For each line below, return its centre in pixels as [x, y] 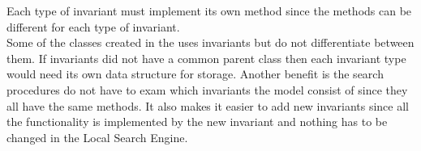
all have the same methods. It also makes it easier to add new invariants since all [208, 105]
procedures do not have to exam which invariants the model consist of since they [207, 89]
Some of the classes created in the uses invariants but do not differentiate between [210, 42]
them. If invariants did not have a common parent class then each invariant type [206, 58]
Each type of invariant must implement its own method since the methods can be [209, 10]
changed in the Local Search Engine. [97, 137]
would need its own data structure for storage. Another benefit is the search [195, 74]
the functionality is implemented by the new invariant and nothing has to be [197, 122]
